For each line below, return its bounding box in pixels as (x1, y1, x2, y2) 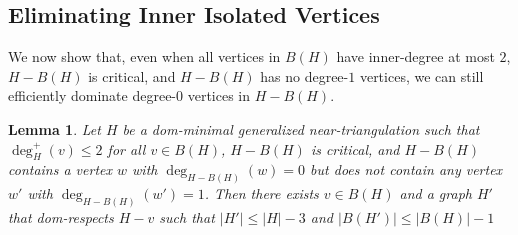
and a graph (399, 183, 472, 204)
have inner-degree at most (336, 46, 495, 67)
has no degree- (260, 65, 349, 86)
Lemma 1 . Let (8, 118, 101, 139)
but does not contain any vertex (310, 159, 503, 180)
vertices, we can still (359, 65, 484, 86)
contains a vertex (8, 159, 112, 180)
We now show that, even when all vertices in (8, 46, 281, 67)
